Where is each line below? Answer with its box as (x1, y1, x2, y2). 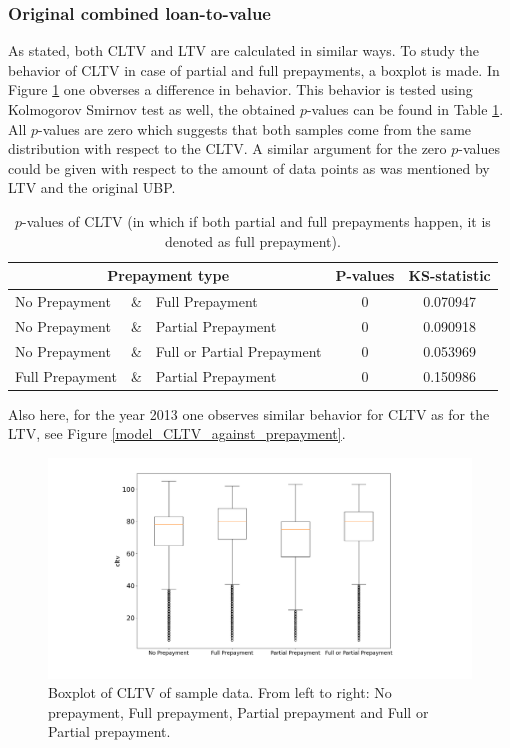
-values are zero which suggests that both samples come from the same (38, 118, 472, 139)
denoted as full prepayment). (164, 230, 341, 251)
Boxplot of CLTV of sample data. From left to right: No (48, 682, 392, 703)
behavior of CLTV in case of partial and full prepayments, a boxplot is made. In (8, 59, 500, 80)
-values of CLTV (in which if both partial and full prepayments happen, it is (22, 210, 491, 231)
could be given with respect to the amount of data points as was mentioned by (8, 157, 490, 178)
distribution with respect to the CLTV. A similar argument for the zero (8, 138, 447, 159)
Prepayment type (107, 265, 230, 286)
